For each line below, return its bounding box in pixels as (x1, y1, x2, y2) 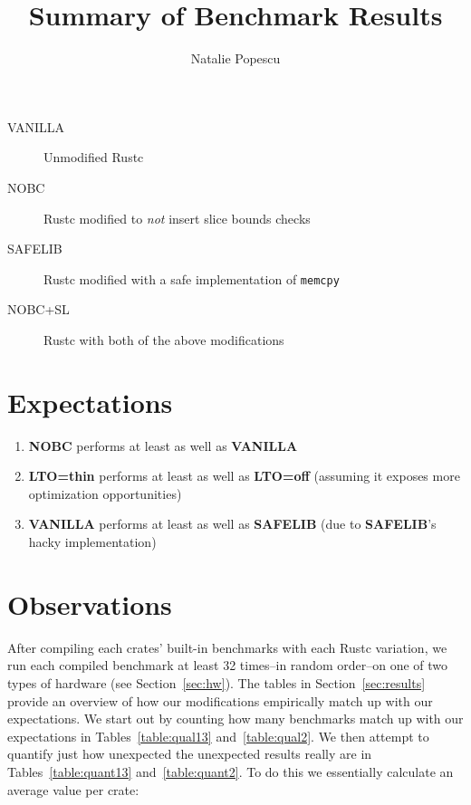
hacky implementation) (28, 532, 157, 551)
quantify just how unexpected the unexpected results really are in (7, 744, 372, 763)
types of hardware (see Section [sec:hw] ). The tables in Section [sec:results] (7, 673, 426, 692)
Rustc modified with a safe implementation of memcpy (43, 269, 340, 288)
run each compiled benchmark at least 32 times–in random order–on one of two (7, 656, 448, 675)
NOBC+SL (7, 300, 70, 319)
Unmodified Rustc (43, 148, 144, 167)
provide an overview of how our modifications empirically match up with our (7, 691, 433, 710)
